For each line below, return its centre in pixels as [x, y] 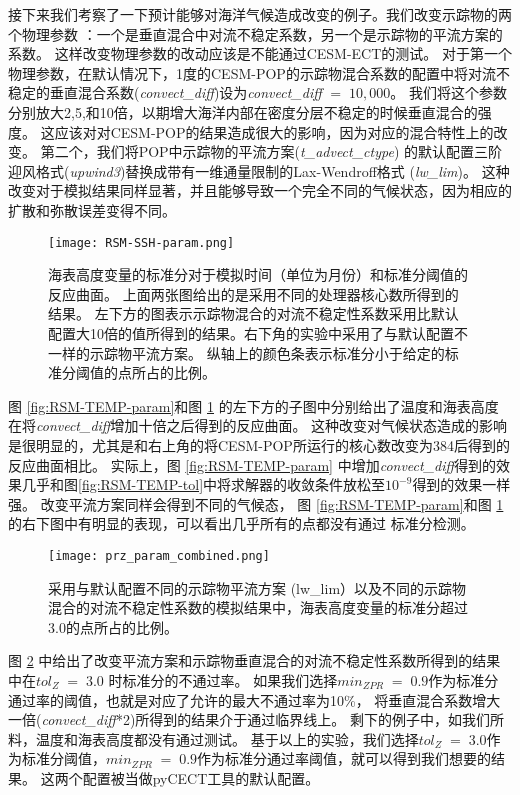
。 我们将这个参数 [448, 92]
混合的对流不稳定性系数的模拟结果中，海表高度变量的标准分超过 [258, 607]
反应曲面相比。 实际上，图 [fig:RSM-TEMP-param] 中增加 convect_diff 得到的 [252, 464]
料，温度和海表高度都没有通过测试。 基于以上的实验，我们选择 [213, 738]
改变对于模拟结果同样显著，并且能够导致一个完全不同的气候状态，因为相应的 [260, 190]
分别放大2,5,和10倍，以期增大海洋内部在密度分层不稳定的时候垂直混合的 [243, 111]
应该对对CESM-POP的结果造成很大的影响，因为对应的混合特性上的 [274, 131]
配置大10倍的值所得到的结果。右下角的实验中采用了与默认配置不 [258, 332]
